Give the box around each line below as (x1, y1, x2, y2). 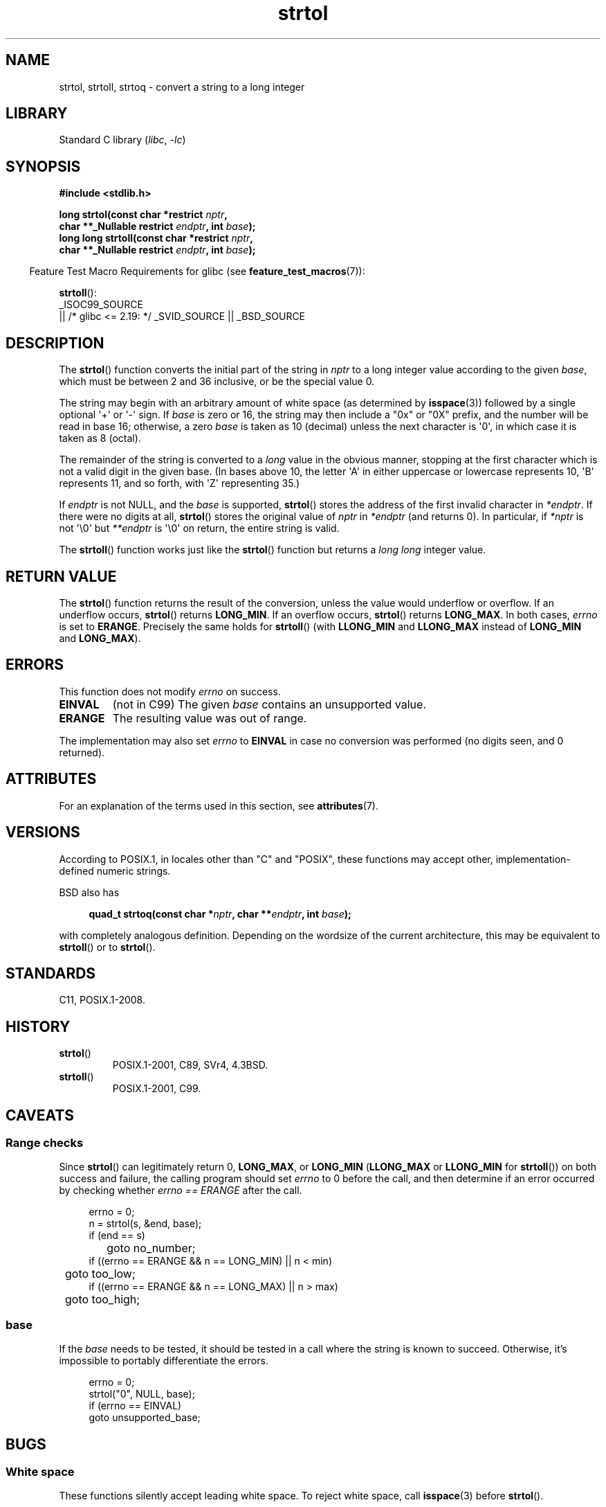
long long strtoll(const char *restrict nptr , (59, 232, 253, 244)
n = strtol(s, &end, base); (89, 1218, 202, 1230)
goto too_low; (65, 1267, 136, 1281)
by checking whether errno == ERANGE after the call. (59, 1184, 302, 1197)
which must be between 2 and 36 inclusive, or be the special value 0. (59, 375, 375, 388)
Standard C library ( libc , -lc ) (59, 134, 186, 146)
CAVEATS (6, 1106, 74, 1124)
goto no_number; (107, 1241, 196, 1256)
